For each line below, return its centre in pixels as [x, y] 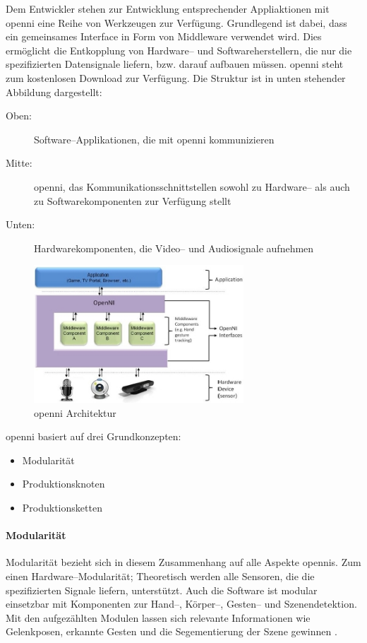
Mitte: [19, 163]
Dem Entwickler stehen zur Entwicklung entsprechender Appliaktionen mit [168, 8]
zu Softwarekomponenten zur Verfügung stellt [133, 200]
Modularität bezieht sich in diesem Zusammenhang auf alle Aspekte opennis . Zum [183, 562]
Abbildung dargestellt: [54, 92]
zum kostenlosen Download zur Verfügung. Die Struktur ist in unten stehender [176, 77]
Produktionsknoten [64, 484]
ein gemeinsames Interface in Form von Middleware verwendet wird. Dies [164, 36]
